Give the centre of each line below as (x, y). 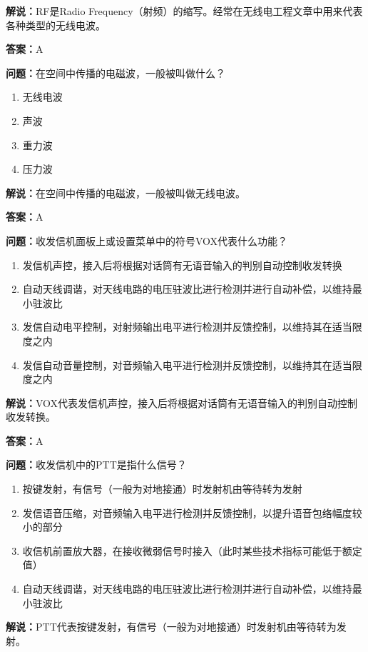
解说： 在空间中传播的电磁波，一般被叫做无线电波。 (126, 192)
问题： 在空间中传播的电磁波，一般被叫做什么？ (116, 72)
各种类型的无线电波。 (56, 25)
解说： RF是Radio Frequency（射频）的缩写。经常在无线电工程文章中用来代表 (184, 11)
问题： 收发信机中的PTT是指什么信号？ (96, 465)
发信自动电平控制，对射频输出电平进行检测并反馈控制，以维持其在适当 (187, 327)
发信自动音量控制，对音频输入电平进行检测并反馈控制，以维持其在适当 (187, 365)
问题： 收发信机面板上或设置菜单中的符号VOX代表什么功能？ (147, 240)
